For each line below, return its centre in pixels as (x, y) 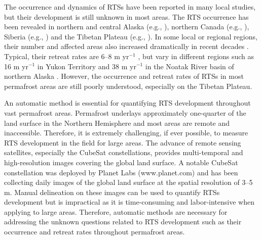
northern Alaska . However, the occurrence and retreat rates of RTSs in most (124, 76)
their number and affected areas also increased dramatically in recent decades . (126, 46)
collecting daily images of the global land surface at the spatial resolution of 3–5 (128, 182)
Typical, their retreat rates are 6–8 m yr (67, 56)
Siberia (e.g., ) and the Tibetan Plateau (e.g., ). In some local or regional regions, (131, 36)
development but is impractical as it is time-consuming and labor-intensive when (129, 202)
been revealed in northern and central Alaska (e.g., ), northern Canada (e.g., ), (127, 27)
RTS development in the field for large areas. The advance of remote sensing (123, 142)
